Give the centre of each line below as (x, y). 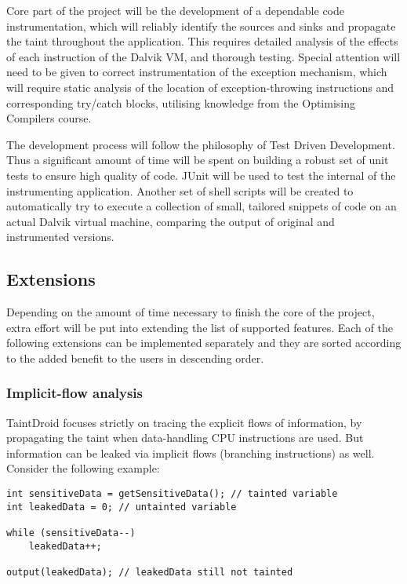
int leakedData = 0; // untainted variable (122, 507)
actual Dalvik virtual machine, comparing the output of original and (171, 221)
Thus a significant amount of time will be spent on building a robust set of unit (198, 160)
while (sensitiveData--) (71, 533)
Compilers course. (49, 118)
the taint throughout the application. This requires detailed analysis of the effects (202, 41)
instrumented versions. (60, 237)
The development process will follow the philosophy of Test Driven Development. (201, 144)
